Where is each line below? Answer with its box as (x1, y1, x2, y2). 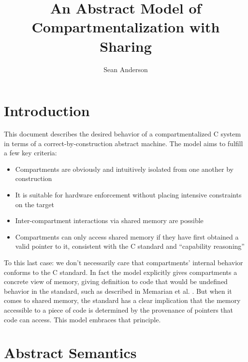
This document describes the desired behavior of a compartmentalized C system (4, 129, 241, 139)
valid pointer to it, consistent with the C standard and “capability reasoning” (15, 241, 245, 251)
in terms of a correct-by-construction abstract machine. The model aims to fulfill (4, 138, 243, 148)
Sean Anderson (103, 64, 148, 74)
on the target (15, 199, 54, 209)
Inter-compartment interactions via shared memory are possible (15, 215, 204, 226)
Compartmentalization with (31, 17, 220, 37)
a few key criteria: (4, 148, 57, 158)
